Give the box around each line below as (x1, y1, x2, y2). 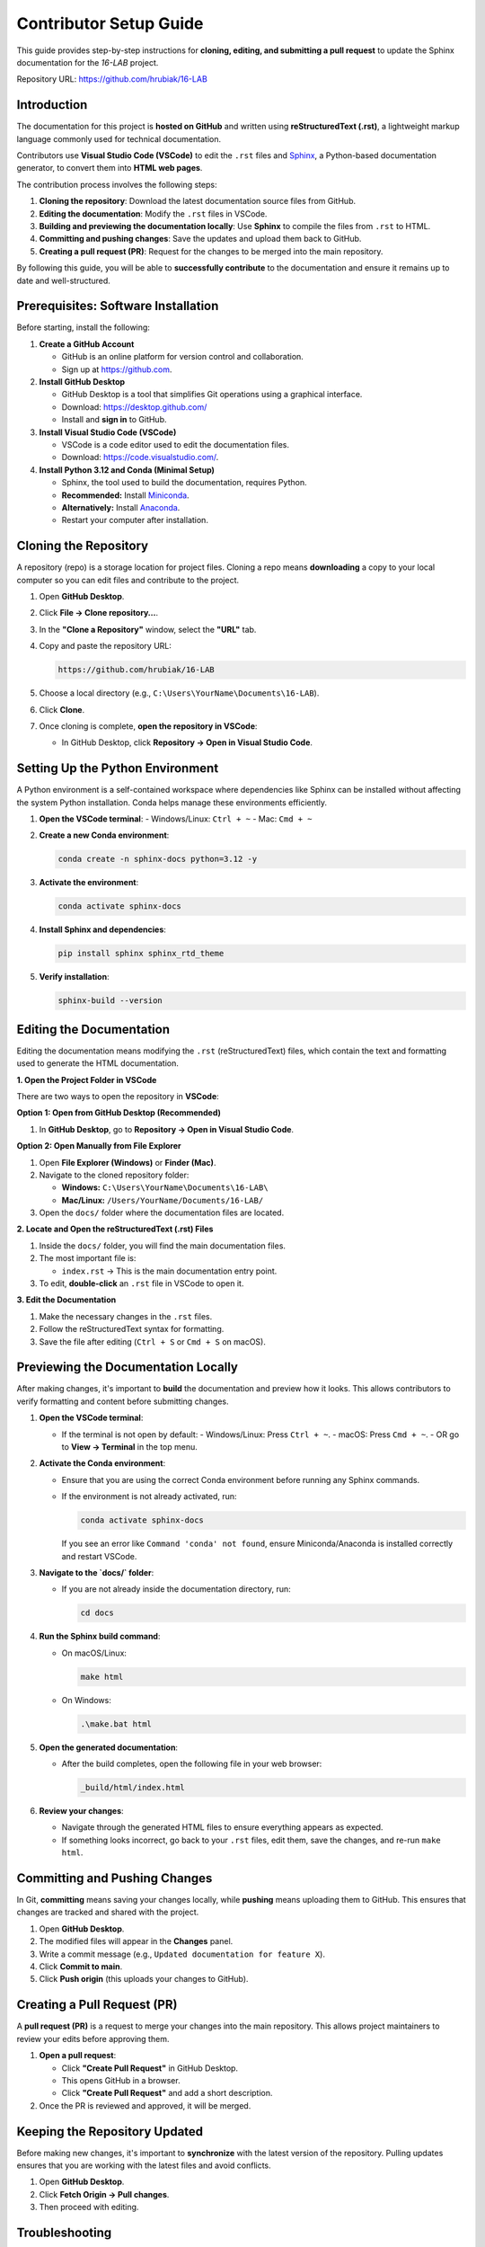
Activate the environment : (39, 877, 139, 888)
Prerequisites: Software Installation (16, 298, 219, 314)
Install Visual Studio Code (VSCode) (39, 427, 177, 438)
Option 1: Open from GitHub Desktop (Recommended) (16, 1107, 222, 1118)
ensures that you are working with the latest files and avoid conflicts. (16, 2160, 271, 2171)
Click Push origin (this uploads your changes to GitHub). (39, 1974, 249, 1985)
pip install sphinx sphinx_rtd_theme (57, 948, 225, 959)
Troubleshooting (16, 2225, 112, 2240)
